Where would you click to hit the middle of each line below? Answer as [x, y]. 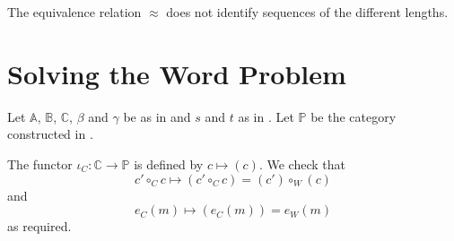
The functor [40, 164]
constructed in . [50, 134]
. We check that [302, 164]
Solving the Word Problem [177, 73]
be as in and [157, 116]
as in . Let [266, 116]
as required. [39, 226]
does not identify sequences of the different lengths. [307, 12]
